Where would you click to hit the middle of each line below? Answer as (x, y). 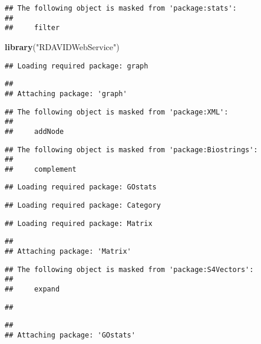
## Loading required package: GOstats (81, 187)
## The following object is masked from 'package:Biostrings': (131, 150)
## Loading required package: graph (77, 66)
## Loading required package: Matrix (79, 223)
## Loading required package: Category (83, 206)
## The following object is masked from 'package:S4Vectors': (129, 269)
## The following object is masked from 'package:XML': (117, 112)
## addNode (34, 131)
